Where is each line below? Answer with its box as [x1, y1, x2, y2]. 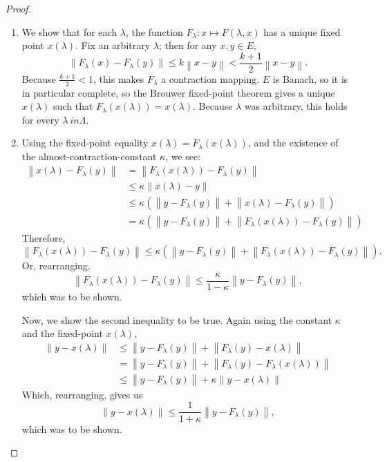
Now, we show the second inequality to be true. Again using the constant [21, 312, 332, 327]
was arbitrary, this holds [244, 99, 348, 113]
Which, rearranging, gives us [21, 387, 143, 401]
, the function [126, 24, 183, 39]
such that [53, 99, 93, 113]
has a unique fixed [263, 24, 341, 39]
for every [21, 112, 59, 126]
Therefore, [21, 230, 66, 244]
